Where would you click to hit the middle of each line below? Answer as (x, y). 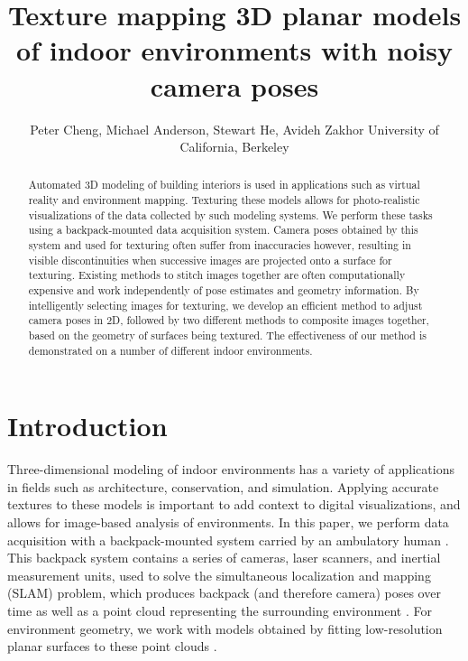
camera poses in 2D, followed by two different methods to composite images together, (229, 320)
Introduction (87, 426)
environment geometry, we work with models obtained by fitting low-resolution (225, 628)
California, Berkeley (234, 147)
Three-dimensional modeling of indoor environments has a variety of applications (231, 469)
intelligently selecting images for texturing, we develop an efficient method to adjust (225, 305)
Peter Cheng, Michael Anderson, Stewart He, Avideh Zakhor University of (234, 129)
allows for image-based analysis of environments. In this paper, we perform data (228, 522)
